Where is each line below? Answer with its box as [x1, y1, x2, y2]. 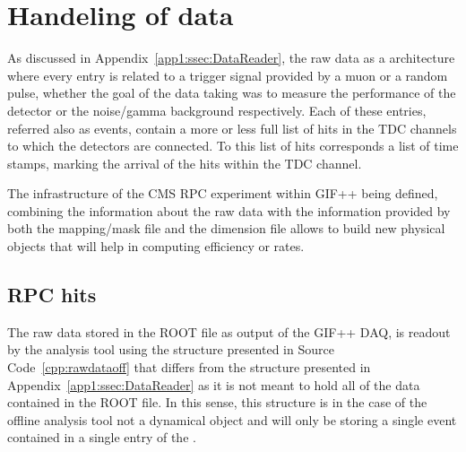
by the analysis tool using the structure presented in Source [7, 340, 334, 359]
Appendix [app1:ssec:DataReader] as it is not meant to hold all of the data [7, 375, 420, 394]
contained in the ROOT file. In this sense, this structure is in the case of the [7, 393, 427, 412]
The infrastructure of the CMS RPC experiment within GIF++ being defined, [7, 184, 438, 203]
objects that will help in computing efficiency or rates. [7, 237, 305, 256]
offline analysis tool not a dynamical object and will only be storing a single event [7, 410, 457, 429]
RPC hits [7, 281, 97, 309]
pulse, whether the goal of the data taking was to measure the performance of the [7, 83, 456, 102]
